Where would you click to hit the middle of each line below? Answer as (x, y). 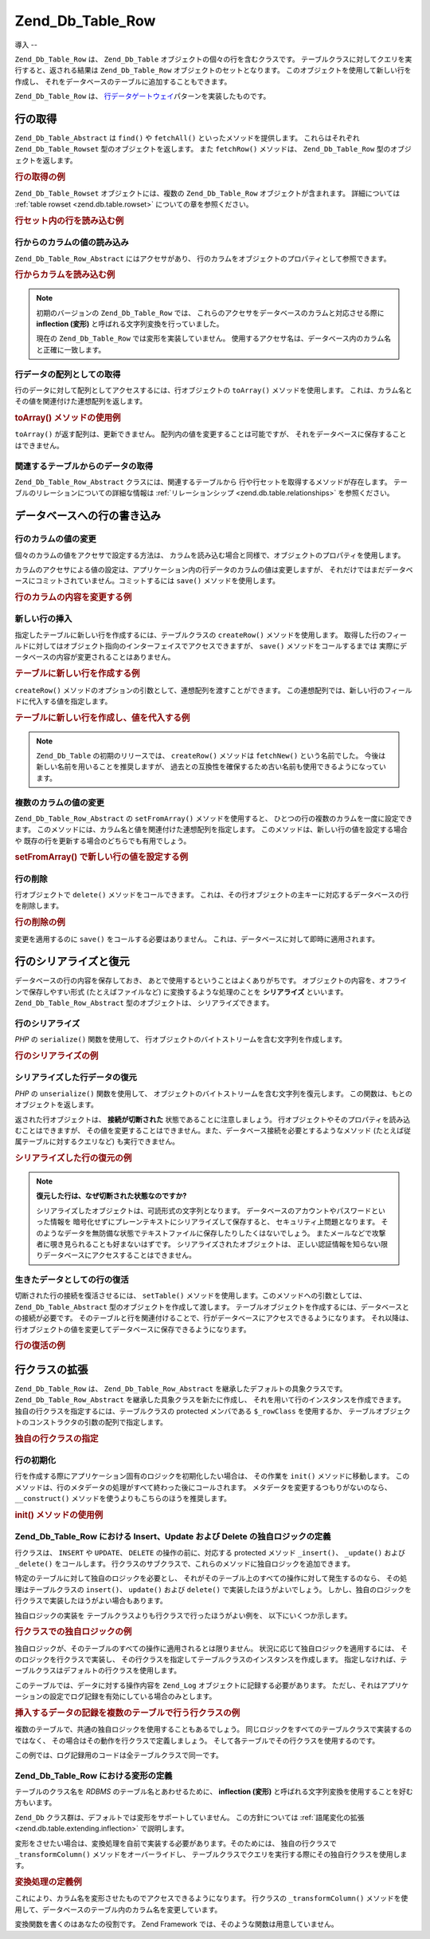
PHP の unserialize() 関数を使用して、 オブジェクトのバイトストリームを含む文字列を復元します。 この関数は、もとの (214, 1094)
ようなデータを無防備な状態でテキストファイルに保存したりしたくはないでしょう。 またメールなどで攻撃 (214, 1233)
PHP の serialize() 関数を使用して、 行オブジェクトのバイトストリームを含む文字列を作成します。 (180, 1039)
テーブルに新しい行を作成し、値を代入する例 (102, 718)
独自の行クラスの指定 (57, 1438)
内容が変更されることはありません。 (115, 657)
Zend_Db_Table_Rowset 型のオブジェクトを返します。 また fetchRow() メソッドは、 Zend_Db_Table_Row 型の (203, 149)
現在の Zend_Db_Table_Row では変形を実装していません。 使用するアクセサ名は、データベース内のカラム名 (214, 338)
